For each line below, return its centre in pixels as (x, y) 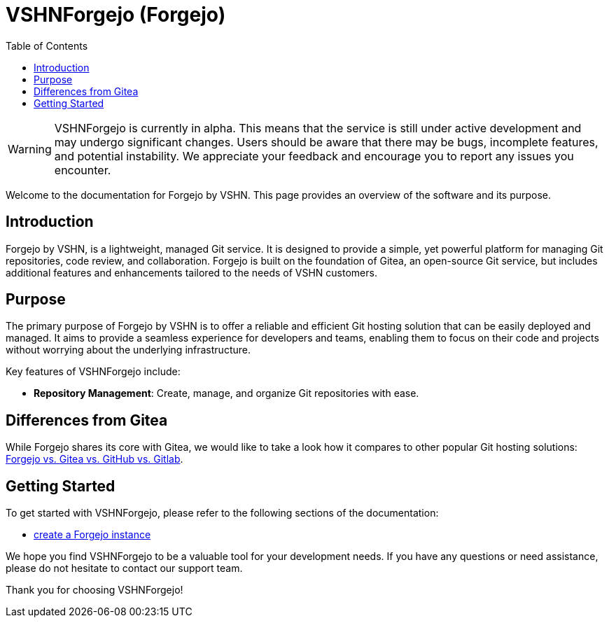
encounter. (83, 170)
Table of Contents (47, 45)
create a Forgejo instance (92, 535)
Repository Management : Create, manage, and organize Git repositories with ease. (226, 393)
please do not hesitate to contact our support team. (124, 568)
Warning (30, 149)
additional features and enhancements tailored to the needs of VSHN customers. (191, 272)
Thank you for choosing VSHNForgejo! (94, 590)
